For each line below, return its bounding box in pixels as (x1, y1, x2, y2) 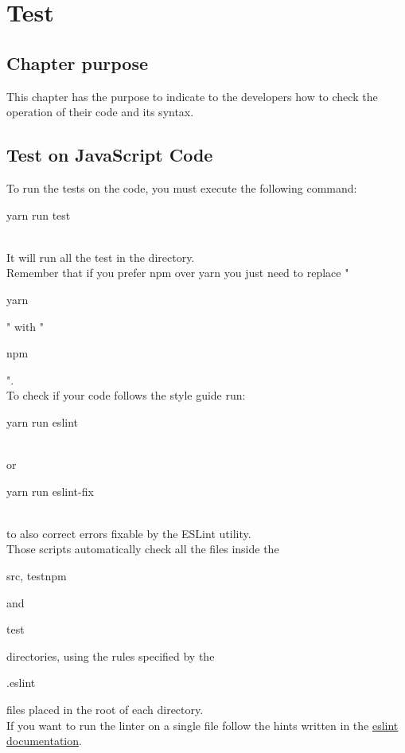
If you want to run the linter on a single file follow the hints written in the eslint (6, 716, 399, 733)
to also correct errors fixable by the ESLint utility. (6, 525, 251, 541)
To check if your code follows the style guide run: (6, 387, 246, 404)
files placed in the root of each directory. (6, 701, 204, 718)
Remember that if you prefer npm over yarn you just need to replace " (6, 264, 349, 281)
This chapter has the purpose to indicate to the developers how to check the (6, 88, 378, 104)
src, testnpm (6, 568, 67, 584)
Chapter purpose (6, 50, 149, 75)
